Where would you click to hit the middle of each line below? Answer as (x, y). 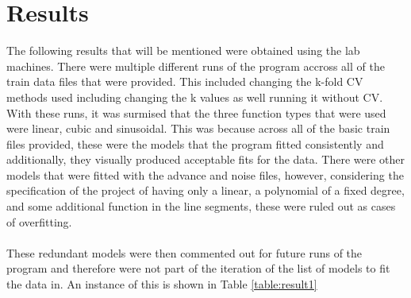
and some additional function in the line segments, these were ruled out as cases (201, 206)
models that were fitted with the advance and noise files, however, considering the (205, 174)
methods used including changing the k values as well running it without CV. (195, 97)
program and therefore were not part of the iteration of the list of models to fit (198, 268)
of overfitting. (39, 221)
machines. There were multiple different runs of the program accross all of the (196, 66)
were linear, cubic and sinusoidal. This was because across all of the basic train (198, 128)
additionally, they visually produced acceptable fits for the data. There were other (206, 159)
